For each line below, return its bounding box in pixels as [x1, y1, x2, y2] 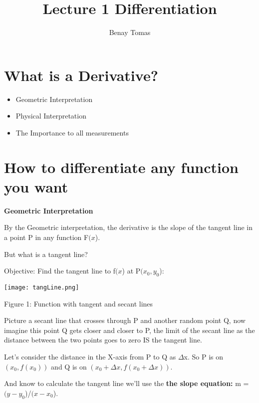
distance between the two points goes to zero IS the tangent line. [4, 334, 202, 345]
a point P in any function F [4, 231, 89, 242]
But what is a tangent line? [4, 248, 88, 259]
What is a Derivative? [4, 64, 158, 85]
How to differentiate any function [4, 156, 239, 177]
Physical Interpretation [15, 110, 86, 121]
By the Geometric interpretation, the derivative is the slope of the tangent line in [4, 222, 253, 232]
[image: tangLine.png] [4, 283, 79, 291]
